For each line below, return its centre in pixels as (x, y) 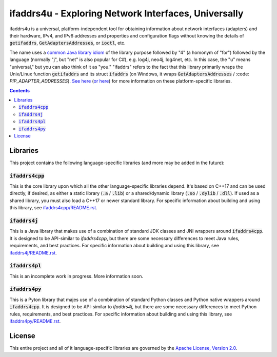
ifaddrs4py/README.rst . (35, 321)
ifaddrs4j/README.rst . (33, 253)
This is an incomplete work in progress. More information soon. (76, 276)
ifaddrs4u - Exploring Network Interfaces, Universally (126, 13)
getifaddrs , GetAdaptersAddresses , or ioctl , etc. (67, 43)
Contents (20, 90)
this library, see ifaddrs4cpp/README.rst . (53, 208)
